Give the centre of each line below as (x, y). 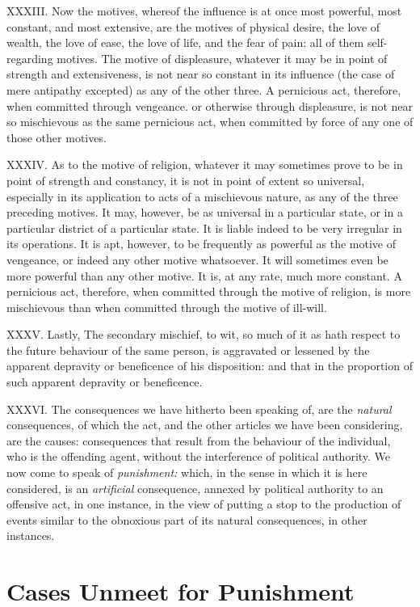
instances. (31, 535)
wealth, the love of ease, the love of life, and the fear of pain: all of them (185, 42)
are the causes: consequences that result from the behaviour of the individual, (199, 440)
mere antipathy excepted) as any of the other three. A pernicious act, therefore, (204, 89)
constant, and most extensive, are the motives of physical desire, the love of (193, 26)
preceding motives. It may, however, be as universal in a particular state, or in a (205, 212)
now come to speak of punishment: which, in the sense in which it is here (187, 472)
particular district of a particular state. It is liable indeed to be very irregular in (204, 228)
